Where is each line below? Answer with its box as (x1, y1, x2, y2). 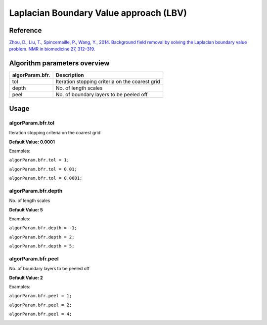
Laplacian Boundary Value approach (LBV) (9, 7, 187, 18)
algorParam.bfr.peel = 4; (9, 311, 72, 317)
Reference (9, 26, 42, 35)
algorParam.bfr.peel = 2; (9, 302, 72, 308)
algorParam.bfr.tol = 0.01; (9, 166, 78, 172)
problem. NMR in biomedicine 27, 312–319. (9, 46, 95, 52)
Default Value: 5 (9, 206, 43, 212)
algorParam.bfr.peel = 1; (9, 293, 72, 299)
